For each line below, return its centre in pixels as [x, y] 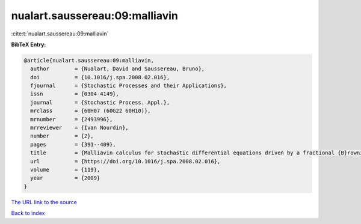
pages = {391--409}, [73, 144]
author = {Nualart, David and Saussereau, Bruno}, [118, 69]
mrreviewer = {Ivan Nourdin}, [79, 128]
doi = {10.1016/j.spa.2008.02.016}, [100, 77]
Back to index [28, 213]
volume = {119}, [65, 170]
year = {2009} [65, 178]
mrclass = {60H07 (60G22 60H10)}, [91, 111]
